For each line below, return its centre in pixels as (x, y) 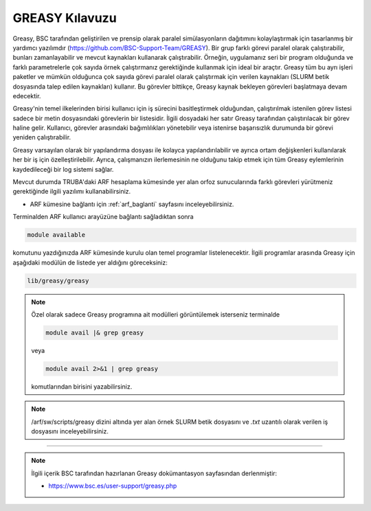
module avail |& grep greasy (95, 332)
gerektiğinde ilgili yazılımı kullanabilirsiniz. (72, 192)
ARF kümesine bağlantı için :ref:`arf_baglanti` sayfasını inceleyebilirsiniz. (132, 204)
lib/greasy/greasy (58, 281)
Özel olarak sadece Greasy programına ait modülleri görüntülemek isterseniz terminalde (156, 314)
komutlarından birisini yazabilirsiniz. (82, 386)
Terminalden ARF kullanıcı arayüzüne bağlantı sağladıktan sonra (103, 217)
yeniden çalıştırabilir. (42, 137)
